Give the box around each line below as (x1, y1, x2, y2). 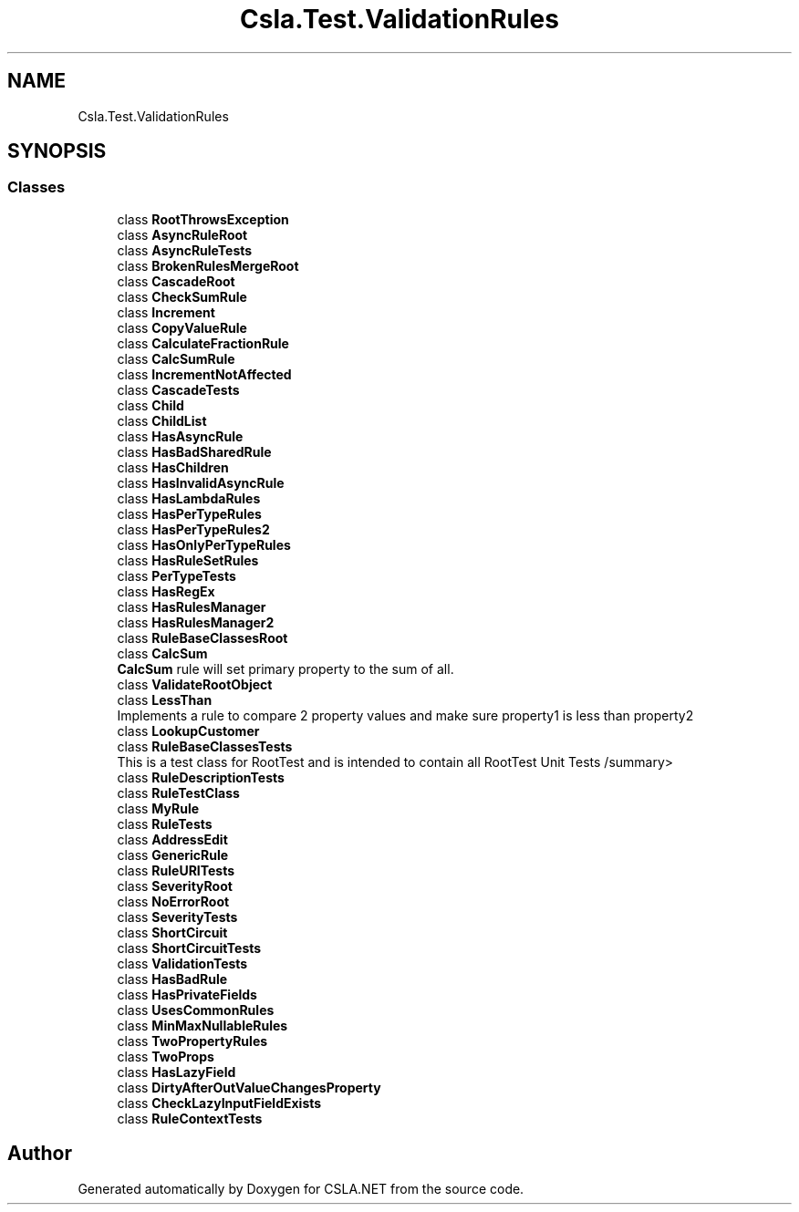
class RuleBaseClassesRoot (117, 629, 288, 646)
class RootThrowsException (117, 211, 289, 227)
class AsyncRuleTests (117, 242, 253, 258)
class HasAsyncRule (117, 428, 244, 444)
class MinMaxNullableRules (117, 1017, 288, 1033)
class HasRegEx (117, 583, 215, 599)
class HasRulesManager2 (117, 614, 275, 630)
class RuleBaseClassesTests (117, 738, 293, 754)
